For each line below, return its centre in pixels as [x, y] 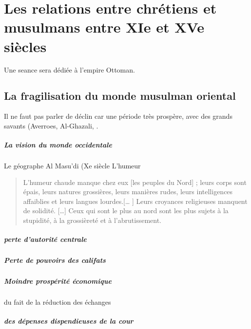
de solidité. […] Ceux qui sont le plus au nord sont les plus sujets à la [126, 210]
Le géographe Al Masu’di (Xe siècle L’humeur [72, 166]
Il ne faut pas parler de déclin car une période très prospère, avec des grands [118, 116]
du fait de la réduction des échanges [58, 302]
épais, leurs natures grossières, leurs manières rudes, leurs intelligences [128, 192]
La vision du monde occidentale [58, 145]
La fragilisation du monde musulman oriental [120, 96]
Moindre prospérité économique [58, 281]
